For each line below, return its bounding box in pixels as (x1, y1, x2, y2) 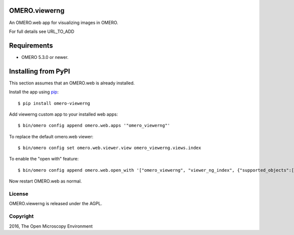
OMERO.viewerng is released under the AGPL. (9, 201, 102, 207)
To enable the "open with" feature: (9, 156, 79, 162)
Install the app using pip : (9, 89, 59, 95)
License (9, 190, 29, 197)
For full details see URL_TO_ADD (9, 28, 74, 34)
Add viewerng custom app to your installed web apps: (9, 111, 118, 117)
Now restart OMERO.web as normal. (9, 178, 82, 184)
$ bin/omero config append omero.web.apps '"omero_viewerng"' (18, 123, 171, 129)
